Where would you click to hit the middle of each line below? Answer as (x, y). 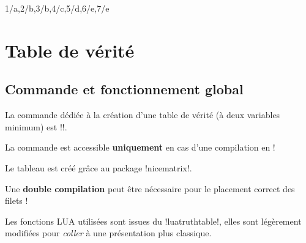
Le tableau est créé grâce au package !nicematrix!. (99, 167)
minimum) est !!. (36, 126)
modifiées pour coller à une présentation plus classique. (108, 233)
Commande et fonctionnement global (124, 89)
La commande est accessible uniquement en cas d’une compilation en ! (140, 147)
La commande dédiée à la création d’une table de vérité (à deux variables (143, 115)
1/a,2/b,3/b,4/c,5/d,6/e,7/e (57, 8)
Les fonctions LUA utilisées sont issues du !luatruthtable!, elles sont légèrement (153, 221)
